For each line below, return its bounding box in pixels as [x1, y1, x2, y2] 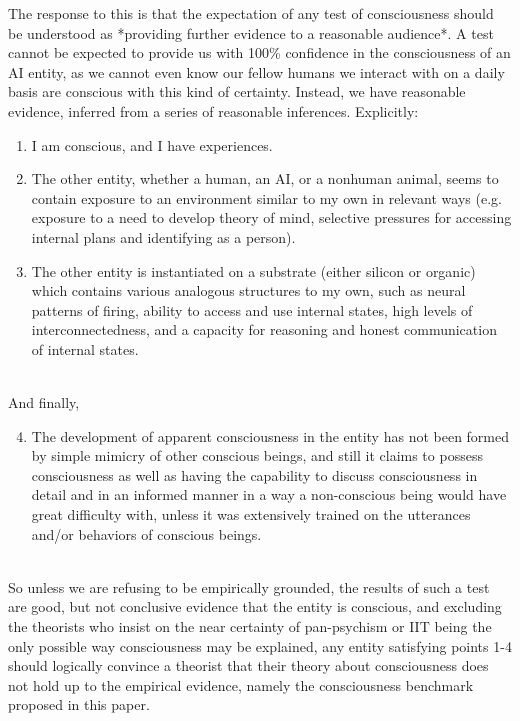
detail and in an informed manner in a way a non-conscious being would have [31, 484, 507, 505]
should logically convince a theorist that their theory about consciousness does [8, 655, 489, 676]
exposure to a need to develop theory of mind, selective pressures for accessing [31, 207, 512, 228]
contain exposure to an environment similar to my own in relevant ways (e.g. [31, 187, 502, 208]
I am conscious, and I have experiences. [31, 134, 273, 155]
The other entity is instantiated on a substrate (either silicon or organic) [31, 260, 476, 281]
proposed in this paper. [8, 694, 150, 715]
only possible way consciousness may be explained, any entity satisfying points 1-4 [8, 635, 512, 656]
